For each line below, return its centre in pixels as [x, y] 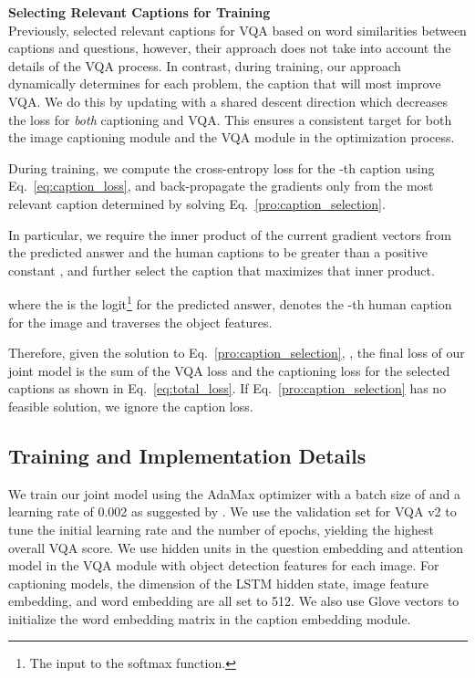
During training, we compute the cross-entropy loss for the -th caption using [222, 167]
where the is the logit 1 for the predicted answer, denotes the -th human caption [230, 302]
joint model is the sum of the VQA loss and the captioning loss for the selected [229, 370]
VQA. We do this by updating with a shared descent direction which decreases [228, 101]
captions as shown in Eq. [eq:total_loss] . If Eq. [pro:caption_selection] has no [227, 388]
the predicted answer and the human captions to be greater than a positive [218, 252]
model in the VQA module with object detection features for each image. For [224, 565]
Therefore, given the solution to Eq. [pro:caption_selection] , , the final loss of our [237, 353]
